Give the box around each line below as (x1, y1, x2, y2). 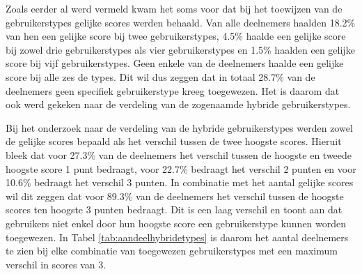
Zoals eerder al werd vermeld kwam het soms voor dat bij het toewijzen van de (6, 1, 343, 15)
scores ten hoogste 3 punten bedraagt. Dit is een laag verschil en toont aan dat (6, 202, 343, 217)
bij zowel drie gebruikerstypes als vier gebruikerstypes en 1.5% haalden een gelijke (6, 42, 355, 56)
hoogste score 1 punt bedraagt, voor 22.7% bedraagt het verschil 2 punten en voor (6, 161, 356, 176)
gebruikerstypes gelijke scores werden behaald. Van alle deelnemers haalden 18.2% (6, 15, 356, 29)
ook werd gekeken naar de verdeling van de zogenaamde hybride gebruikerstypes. (6, 97, 351, 112)
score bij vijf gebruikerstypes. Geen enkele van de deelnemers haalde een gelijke (6, 56, 344, 70)
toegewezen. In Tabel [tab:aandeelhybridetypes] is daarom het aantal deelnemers (6, 229, 349, 244)
